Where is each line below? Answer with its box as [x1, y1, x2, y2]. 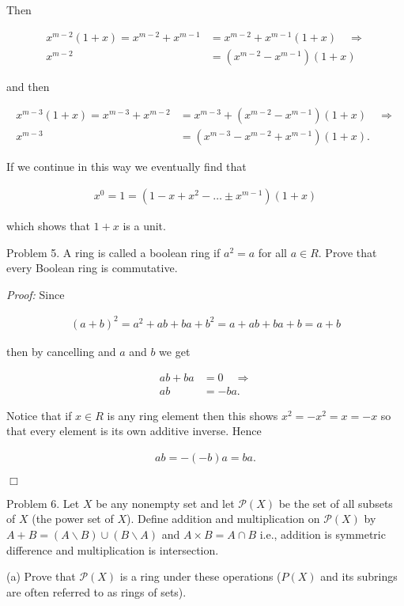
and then [6, 78, 50, 94]
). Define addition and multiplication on [126, 510, 320, 527]
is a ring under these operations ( [119, 568, 281, 585]
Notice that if [6, 407, 72, 423]
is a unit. [123, 218, 166, 234]
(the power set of [32, 510, 114, 527]
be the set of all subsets [278, 494, 393, 511]
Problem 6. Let [6, 494, 80, 511]
